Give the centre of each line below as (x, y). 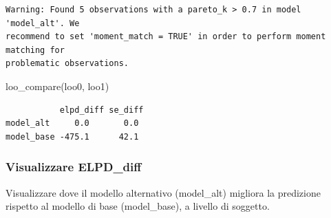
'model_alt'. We (43, 23)
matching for (35, 50)
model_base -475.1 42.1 (72, 137)
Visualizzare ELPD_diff (74, 167)
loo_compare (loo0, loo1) (57, 86)
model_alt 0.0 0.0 (72, 123)
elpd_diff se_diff (102, 110)
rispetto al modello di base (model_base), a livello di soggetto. (138, 206)
